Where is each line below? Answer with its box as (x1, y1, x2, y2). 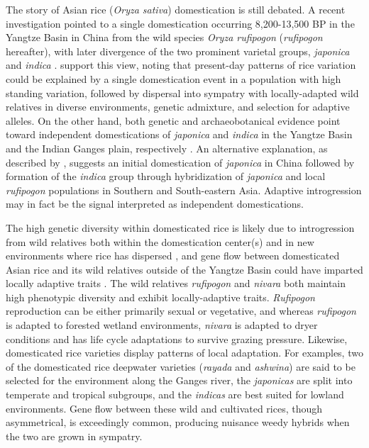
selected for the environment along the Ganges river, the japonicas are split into (6, 373, 353, 388)
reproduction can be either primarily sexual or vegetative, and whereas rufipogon (6, 303, 356, 318)
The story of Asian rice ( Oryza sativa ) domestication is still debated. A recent (6, 2, 346, 16)
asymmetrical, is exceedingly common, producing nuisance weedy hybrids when (6, 415, 350, 430)
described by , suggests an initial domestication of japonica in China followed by (6, 155, 355, 169)
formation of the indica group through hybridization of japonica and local (6, 169, 326, 184)
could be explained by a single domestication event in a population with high (6, 71, 341, 86)
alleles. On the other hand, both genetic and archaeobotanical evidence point (6, 113, 341, 128)
